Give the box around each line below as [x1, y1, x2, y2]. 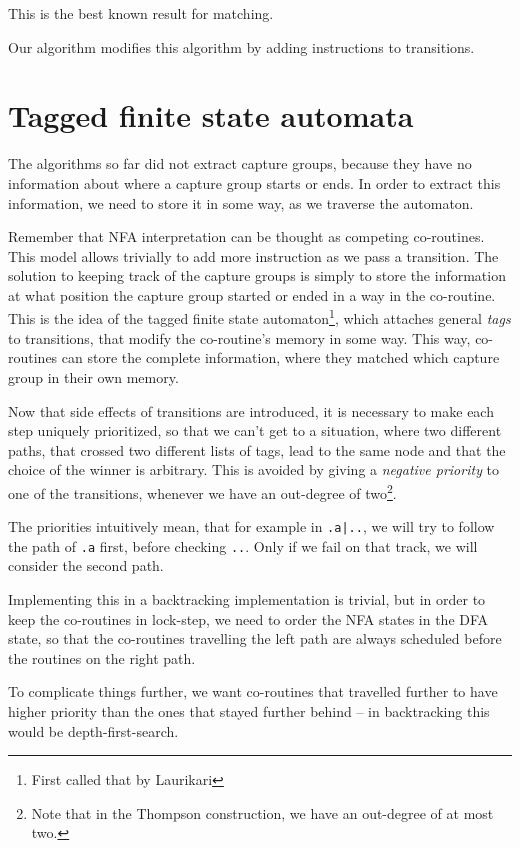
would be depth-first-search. [8, 720, 179, 741]
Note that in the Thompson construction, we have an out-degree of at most [31, 802, 494, 823]
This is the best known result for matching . [8, 3, 274, 23]
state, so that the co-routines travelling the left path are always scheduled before [8, 628, 502, 649]
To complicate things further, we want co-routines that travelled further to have [8, 681, 498, 702]
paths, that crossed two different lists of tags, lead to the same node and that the [8, 439, 506, 460]
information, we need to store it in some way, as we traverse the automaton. [8, 192, 474, 213]
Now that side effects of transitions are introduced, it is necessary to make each [8, 400, 494, 421]
